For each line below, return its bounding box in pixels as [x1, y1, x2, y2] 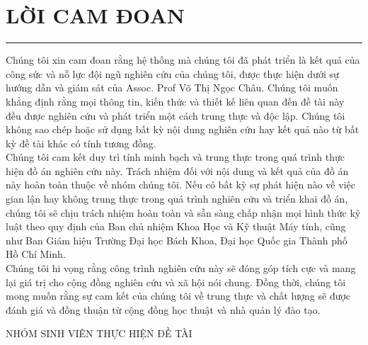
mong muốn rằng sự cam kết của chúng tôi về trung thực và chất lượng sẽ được [6, 288, 351, 303]
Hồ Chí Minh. [6, 247, 66, 261]
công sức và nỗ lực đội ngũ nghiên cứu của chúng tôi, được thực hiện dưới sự [6, 66, 339, 81]
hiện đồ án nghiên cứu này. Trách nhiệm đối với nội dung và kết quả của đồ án [6, 163, 349, 178]
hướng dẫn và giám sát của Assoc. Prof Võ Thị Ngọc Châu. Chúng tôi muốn [6, 80, 338, 95]
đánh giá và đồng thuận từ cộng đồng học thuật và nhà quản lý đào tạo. [6, 302, 321, 317]
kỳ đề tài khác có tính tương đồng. [6, 135, 156, 150]
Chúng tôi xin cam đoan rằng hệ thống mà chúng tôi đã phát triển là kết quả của [6, 52, 360, 67]
